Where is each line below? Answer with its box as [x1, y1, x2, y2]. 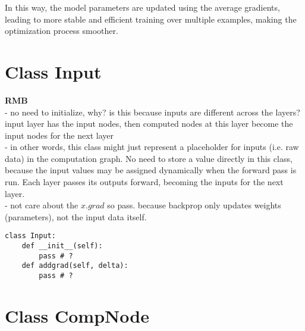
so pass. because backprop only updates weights [107, 199, 281, 211]
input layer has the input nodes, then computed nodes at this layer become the [5, 117, 293, 130]
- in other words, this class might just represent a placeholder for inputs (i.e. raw [5, 140, 299, 153]
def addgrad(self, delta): [21, 261, 128, 270]
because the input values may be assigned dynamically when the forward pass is [5, 164, 297, 176]
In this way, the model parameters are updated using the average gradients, [5, 1, 280, 13]
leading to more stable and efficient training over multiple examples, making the [5, 13, 297, 25]
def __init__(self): [21, 242, 103, 251]
